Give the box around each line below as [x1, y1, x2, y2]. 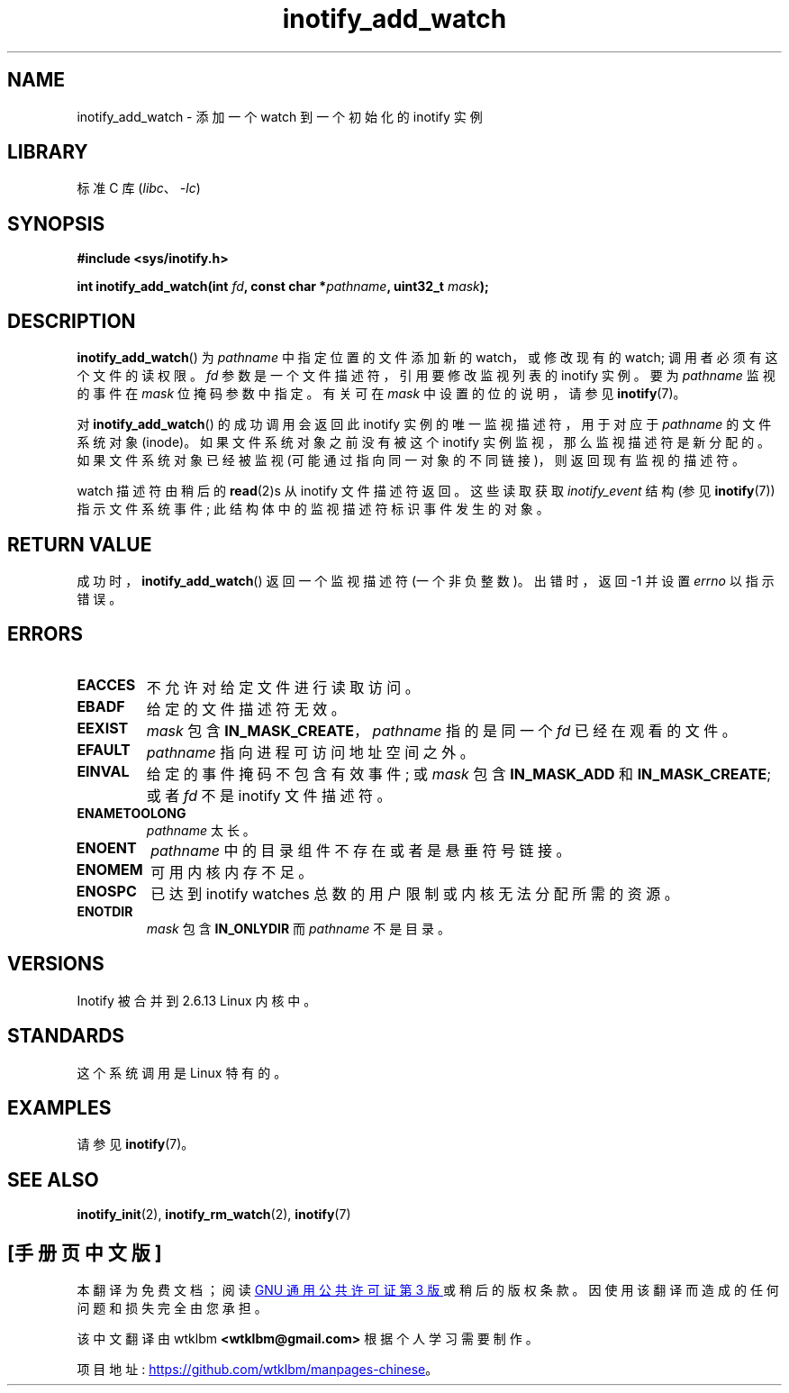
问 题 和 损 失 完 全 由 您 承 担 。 [77, 1300, 268, 1316]
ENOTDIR [77, 903, 133, 919]
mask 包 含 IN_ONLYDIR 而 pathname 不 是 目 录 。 [146, 920, 450, 936]
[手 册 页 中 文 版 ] [7, 1241, 162, 1264]
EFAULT [77, 740, 131, 759]
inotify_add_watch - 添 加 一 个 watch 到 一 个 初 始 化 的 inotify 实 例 [77, 108, 483, 124]
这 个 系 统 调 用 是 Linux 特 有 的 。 [77, 1064, 287, 1080]
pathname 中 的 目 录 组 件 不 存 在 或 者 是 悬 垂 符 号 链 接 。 [150, 841, 571, 860]
